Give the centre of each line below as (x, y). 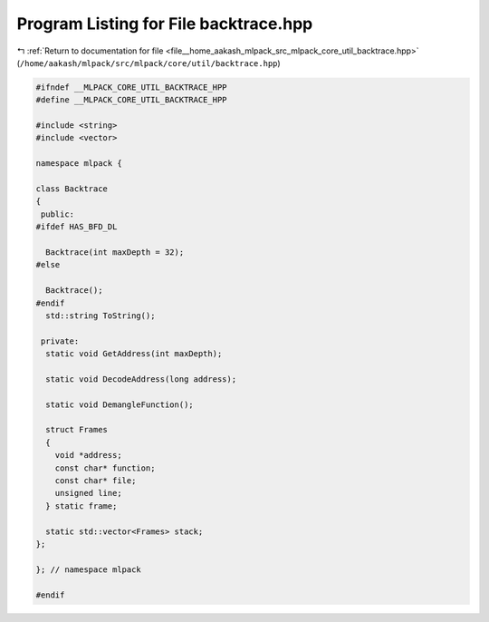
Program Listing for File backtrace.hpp (165, 24)
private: (60, 341)
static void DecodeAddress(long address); (141, 379)
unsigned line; (88, 493)
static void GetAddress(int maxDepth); (134, 354)
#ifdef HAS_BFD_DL (77, 227)
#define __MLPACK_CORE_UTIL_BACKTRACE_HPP (131, 100)
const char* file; (96, 481)
